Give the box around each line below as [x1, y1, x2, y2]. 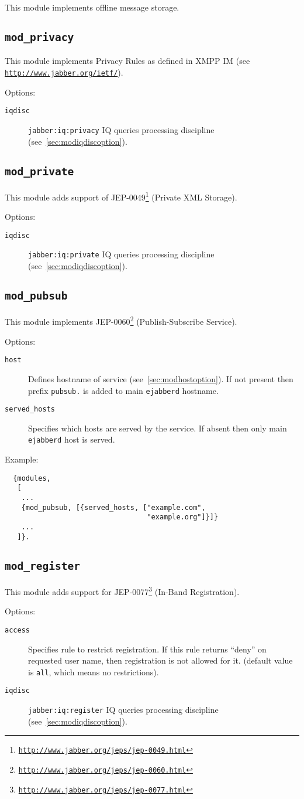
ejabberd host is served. [28, 433, 115, 446]
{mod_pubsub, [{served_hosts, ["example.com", [21, 503, 206, 512]
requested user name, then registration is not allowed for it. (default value [28, 654, 293, 667]
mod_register [5, 559, 80, 572]
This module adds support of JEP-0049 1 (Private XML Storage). [5, 189, 237, 203]
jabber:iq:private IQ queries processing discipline [28, 248, 215, 260]
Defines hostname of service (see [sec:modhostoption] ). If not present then [28, 372, 293, 385]
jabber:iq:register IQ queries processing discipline [28, 703, 219, 716]
